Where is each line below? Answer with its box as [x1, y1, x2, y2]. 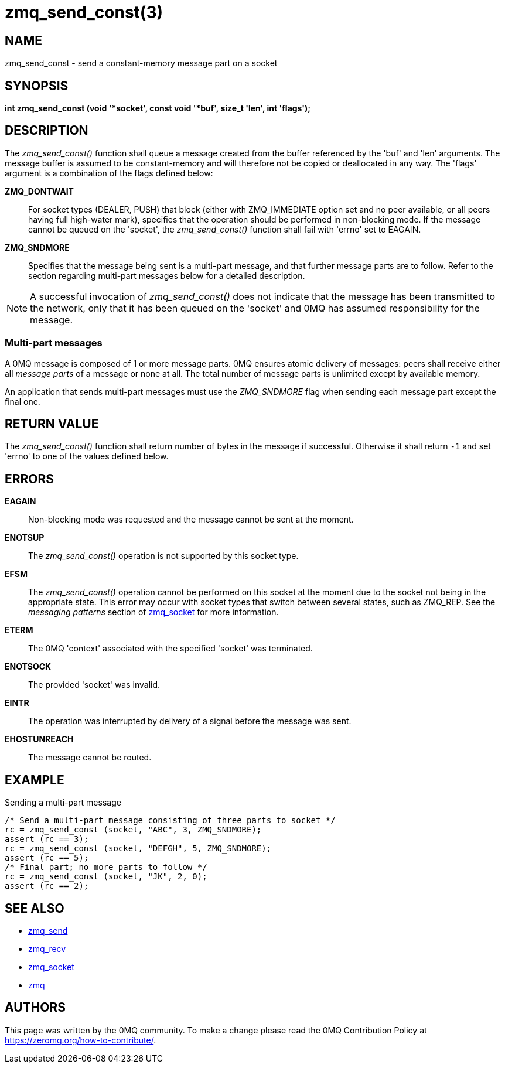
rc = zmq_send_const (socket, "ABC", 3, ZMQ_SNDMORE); [5, 825, 262, 835]
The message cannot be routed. [28, 752, 152, 763]
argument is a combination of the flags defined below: [5, 168, 213, 178]
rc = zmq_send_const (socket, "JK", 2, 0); [5, 872, 207, 882]
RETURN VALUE [5, 417, 99, 432]
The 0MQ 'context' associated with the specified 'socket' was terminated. [28, 643, 313, 654]
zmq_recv [28, 943, 66, 954]
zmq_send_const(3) [5, 2, 163, 22]
